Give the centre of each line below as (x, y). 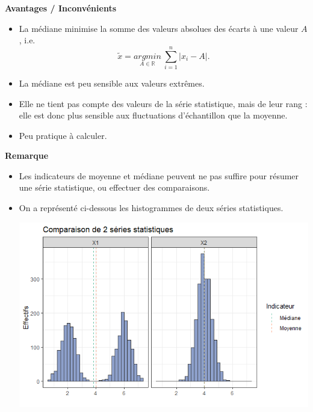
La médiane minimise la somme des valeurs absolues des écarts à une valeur (159, 28)
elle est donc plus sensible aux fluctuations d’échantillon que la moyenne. (153, 115)
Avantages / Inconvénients (61, 8)
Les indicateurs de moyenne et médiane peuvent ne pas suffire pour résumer (159, 175)
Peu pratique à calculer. (63, 135)
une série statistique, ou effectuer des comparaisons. (114, 187)
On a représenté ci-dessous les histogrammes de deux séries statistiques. (151, 208)
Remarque (27, 155)
